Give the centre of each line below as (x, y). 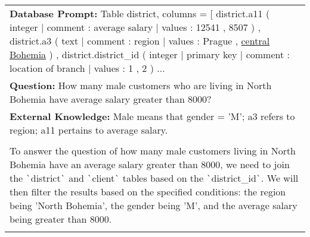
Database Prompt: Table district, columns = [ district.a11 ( (140, 13)
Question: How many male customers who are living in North (141, 85)
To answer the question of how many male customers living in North (153, 151)
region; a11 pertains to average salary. (89, 130)
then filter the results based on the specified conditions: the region (148, 192)
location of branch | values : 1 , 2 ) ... (87, 68)
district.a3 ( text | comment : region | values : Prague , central (140, 41)
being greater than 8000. (61, 219)
